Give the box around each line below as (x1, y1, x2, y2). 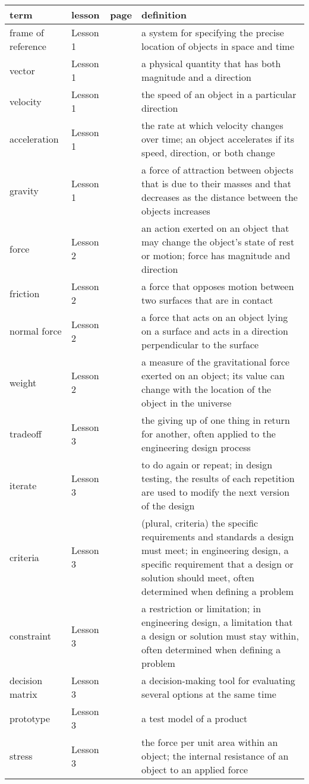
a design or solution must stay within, (141, 629, 299, 643)
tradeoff (10, 427, 42, 440)
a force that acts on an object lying (141, 310, 288, 324)
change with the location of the (141, 382, 272, 396)
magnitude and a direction (141, 70, 251, 84)
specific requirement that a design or (141, 557, 294, 571)
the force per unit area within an (141, 735, 278, 749)
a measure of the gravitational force (141, 355, 290, 369)
